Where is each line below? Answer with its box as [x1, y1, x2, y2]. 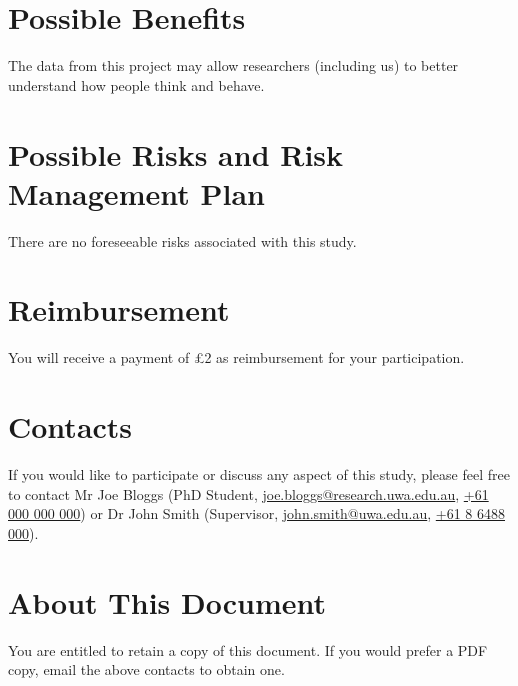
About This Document [8, 581, 326, 622]
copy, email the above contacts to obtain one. [8, 659, 285, 680]
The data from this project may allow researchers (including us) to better [8, 55, 459, 76]
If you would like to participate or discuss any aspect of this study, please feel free [8, 464, 510, 485]
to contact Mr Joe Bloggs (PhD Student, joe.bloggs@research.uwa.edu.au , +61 [8, 483, 489, 504]
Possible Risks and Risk [8, 133, 344, 174]
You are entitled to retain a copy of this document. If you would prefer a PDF [8, 639, 488, 660]
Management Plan [8, 172, 265, 213]
